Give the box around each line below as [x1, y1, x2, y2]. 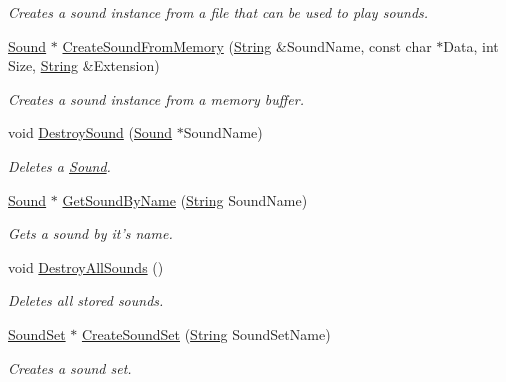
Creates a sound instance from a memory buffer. [8, 88, 304, 109]
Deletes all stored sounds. [8, 290, 164, 311]
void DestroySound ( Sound [8, 122, 173, 143]
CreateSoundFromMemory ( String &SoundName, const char [62, 35, 432, 56]
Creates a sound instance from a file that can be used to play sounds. [8, 2, 429, 22]
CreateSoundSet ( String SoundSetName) [81, 323, 331, 344]
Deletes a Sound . [8, 155, 111, 176]
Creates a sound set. [8, 357, 132, 378]
